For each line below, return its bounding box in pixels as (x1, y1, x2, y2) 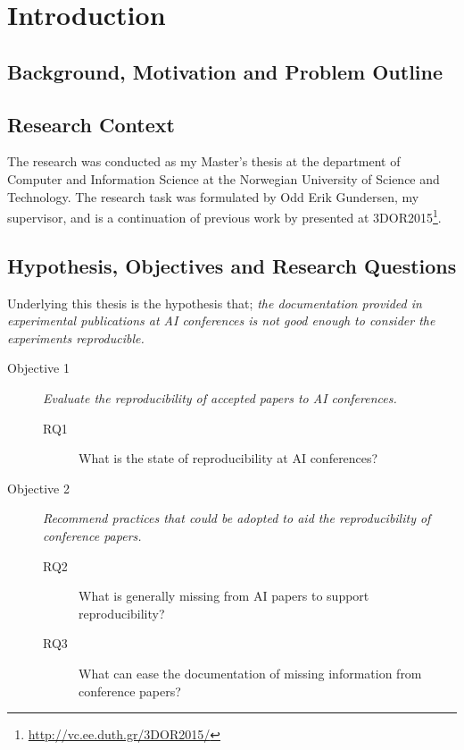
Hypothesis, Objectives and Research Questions (7, 251, 457, 279)
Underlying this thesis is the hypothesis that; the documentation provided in (7, 293, 422, 312)
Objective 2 (7, 478, 70, 497)
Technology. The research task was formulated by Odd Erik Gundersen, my (7, 187, 419, 206)
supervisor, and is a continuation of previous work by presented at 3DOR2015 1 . (7, 206, 442, 226)
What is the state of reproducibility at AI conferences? (79, 449, 378, 468)
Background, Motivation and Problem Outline (7, 57, 443, 85)
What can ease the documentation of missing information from (79, 663, 422, 682)
